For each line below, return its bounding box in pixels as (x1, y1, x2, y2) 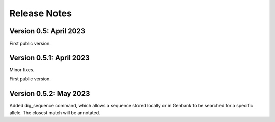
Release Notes (9, 8, 72, 19)
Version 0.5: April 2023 (9, 27, 86, 35)
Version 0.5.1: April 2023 (9, 53, 90, 62)
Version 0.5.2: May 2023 (9, 89, 90, 98)
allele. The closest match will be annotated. (9, 109, 100, 116)
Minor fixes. (9, 66, 35, 73)
